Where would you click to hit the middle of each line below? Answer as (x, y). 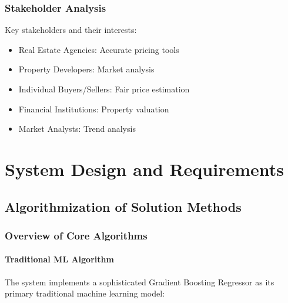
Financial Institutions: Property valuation (94, 109)
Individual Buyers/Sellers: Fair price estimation (104, 89)
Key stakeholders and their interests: (71, 30)
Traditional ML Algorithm (59, 259)
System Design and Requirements (144, 169)
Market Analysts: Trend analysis (77, 129)
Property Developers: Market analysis (86, 69)
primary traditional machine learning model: (85, 293)
